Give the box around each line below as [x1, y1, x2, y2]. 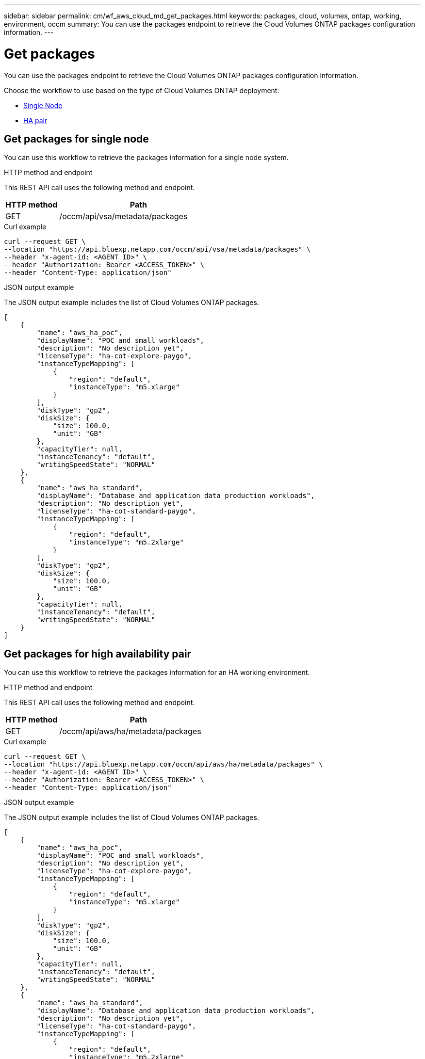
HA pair [23, 116, 48, 125]
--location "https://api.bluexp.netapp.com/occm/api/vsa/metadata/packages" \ [4, 245, 311, 254]
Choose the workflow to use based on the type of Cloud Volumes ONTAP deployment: [4, 86, 279, 95]
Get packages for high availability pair [4, 647, 192, 660]
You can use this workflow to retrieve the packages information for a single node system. [4, 153, 289, 162]
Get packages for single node [4, 132, 149, 145]
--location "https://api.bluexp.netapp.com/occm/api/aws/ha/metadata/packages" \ [4, 760, 323, 769]
